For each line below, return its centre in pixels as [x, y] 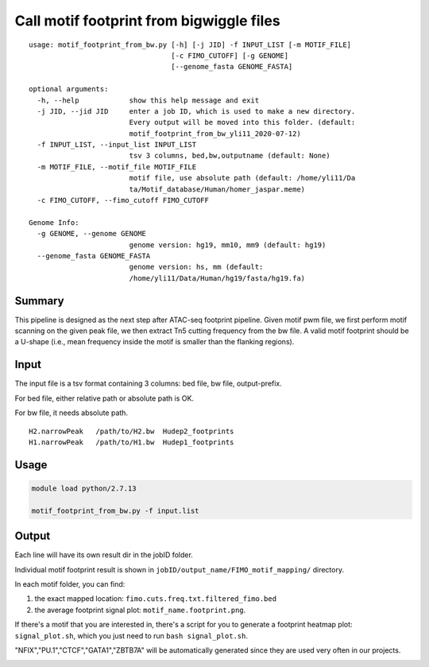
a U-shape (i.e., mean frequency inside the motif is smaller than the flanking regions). [155, 342]
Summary [39, 301]
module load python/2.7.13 [84, 488]
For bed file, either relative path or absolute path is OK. [104, 398]
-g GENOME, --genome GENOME [92, 234]
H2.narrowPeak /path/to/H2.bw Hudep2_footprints [131, 431]
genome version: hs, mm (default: [196, 267]
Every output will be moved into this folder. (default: [242, 122]
